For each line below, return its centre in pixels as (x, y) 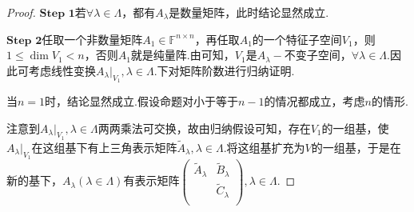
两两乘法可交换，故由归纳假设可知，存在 (204, 128)
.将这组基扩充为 (264, 147)
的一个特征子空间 (297, 39)
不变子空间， (318, 55)
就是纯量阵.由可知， (183, 55)
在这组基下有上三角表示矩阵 (104, 147)
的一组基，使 (355, 128)
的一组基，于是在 (356, 147)
